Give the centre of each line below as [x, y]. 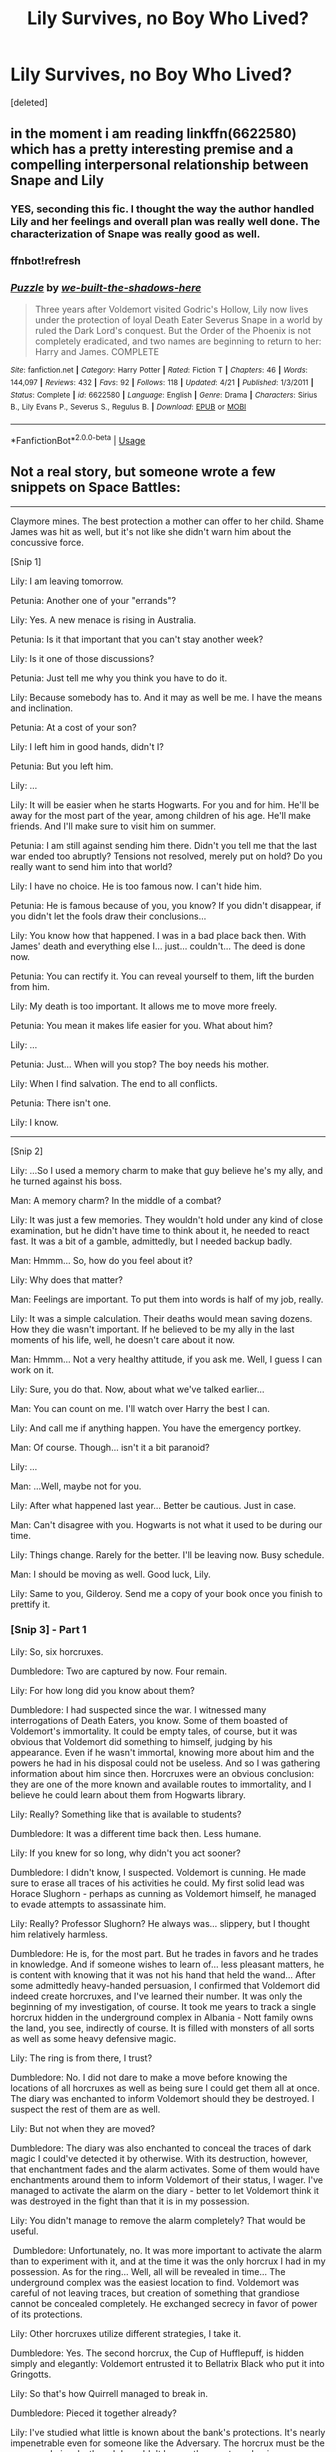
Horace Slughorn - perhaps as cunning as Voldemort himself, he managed [163, 1893]
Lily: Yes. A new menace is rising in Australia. [103, 619]
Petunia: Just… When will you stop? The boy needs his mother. [140, 1064]
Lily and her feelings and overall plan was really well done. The [165, 222]
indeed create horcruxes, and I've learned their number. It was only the [156, 1996]
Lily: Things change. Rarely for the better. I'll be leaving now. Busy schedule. [167, 1554]
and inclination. [41, 708]
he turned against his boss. [66, 1181]
